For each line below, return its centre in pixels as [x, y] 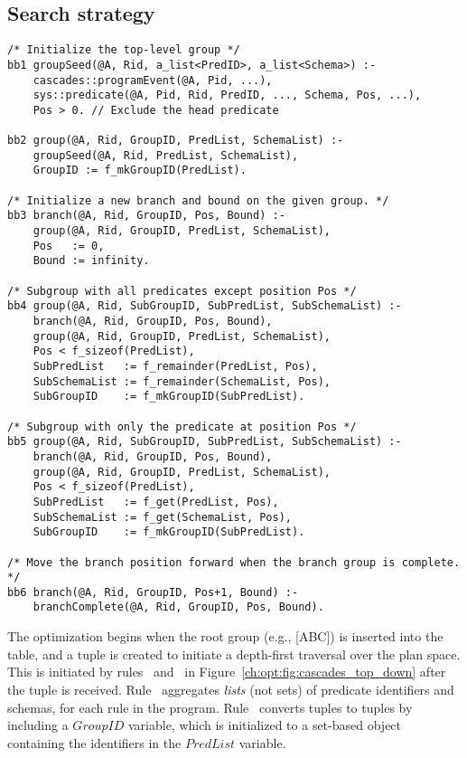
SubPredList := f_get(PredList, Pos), [156, 502]
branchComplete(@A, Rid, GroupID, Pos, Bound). [178, 607]
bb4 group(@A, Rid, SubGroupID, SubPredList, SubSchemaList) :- [205, 306]
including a [38, 725]
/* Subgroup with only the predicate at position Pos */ [182, 426]
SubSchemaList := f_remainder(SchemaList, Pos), [182, 381]
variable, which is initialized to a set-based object [265, 725]
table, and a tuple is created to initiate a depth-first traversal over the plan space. [234, 654]
